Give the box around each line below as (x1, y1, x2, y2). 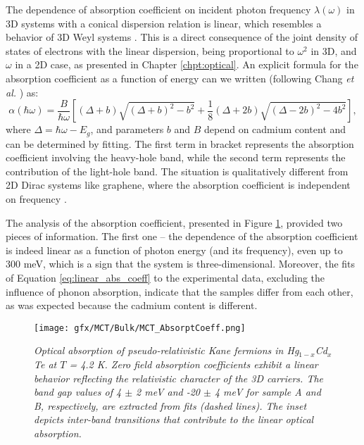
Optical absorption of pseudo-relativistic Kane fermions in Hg (34, 343, 299, 358)
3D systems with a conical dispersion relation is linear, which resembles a (6, 15, 322, 30)
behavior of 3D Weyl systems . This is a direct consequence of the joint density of (6, 30, 358, 44)
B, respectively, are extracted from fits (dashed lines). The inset (34, 398, 307, 413)
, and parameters (90, 122, 164, 137)
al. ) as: (6, 84, 39, 99)
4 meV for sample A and (214, 384, 321, 399)
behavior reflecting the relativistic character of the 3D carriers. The (34, 370, 324, 385)
